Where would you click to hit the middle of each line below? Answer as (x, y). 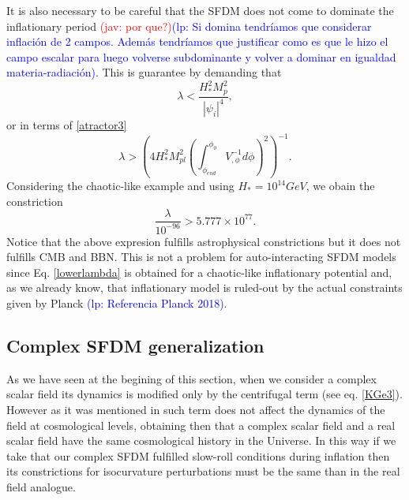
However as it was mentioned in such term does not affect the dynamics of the (196, 409)
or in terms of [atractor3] (67, 125)
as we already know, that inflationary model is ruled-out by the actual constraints (204, 287)
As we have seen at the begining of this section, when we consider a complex (191, 378)
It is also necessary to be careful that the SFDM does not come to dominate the (200, 10)
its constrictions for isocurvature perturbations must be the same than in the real (203, 471)
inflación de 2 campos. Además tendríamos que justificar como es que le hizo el (197, 41)
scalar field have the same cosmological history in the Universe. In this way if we (201, 440)
